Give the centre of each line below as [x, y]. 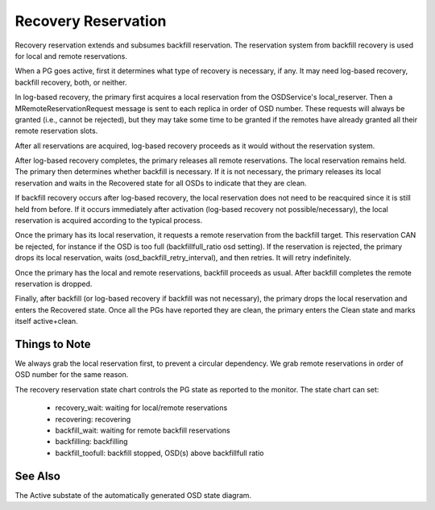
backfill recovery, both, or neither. [71, 82]
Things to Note [53, 344]
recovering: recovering [93, 419]
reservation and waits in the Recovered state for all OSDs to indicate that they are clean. [161, 183]
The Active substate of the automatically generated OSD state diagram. [133, 495]
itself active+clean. [46, 321]
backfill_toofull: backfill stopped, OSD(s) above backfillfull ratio [159, 453]
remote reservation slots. [56, 131]
